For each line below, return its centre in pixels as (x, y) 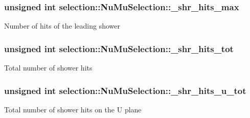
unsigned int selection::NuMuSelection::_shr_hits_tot (119, 48)
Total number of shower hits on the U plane (73, 109)
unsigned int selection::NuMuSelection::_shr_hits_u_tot (125, 90)
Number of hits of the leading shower (62, 26)
